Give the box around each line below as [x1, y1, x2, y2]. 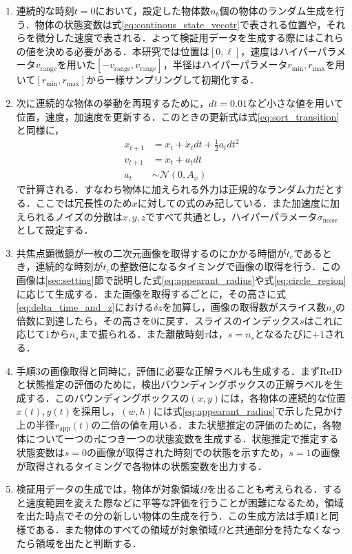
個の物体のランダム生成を [219, 3, 335, 17]
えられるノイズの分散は [16, 209, 123, 223]
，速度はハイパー [240, 43, 318, 58]
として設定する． [16, 223, 94, 237]
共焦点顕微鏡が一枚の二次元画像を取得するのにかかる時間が [16, 245, 287, 260]
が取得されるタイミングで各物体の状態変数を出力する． [16, 458, 267, 473]
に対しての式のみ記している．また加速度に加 [137, 196, 340, 210]
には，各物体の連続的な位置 [220, 390, 346, 404]
